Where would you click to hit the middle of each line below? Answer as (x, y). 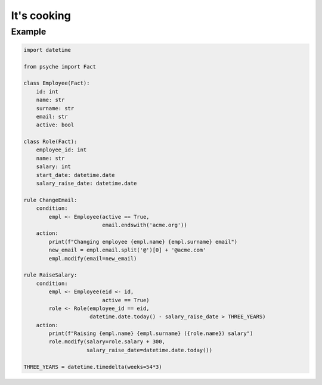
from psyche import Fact (60, 66)
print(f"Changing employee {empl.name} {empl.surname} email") (143, 242)
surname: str (55, 108)
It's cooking (41, 15)
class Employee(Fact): (57, 83)
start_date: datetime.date (76, 175)
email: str (52, 117)
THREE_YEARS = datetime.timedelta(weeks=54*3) (93, 367)
